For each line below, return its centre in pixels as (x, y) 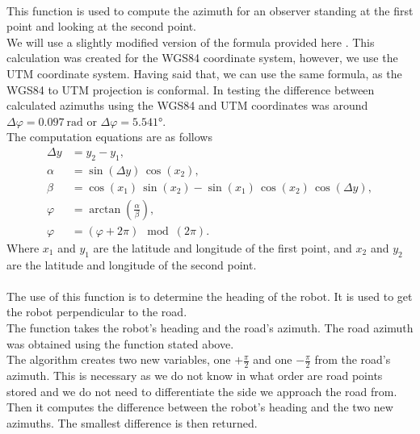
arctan (105, 209)
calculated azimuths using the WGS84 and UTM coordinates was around (187, 105)
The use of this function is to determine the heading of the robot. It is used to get (210, 296)
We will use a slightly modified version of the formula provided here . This (191, 42)
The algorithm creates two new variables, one (119, 359)
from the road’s (353, 359)
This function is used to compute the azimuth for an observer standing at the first (210, 10)
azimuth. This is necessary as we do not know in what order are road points (195, 376)
